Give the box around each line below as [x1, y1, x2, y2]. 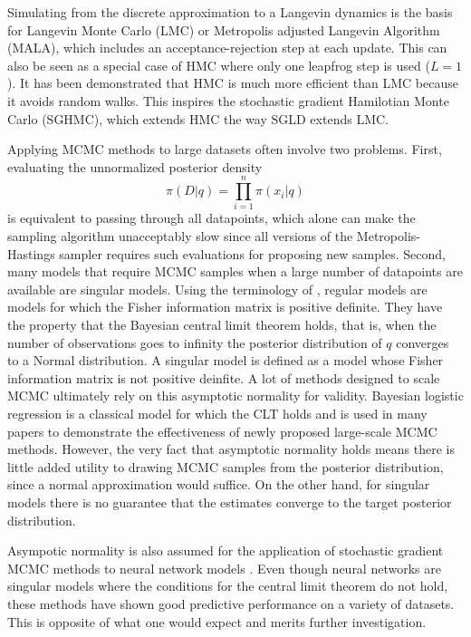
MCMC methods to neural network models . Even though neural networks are [7, 558, 441, 577]
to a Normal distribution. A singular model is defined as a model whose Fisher [7, 351, 444, 370]
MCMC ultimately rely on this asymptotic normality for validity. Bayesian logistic [7, 386, 464, 405]
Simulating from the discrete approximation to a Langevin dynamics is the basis [7, 3, 453, 21]
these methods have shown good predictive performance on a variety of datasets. [7, 594, 455, 613]
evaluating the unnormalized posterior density [7, 157, 263, 176]
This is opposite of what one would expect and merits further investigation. [7, 612, 427, 631]
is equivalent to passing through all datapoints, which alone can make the [7, 208, 416, 227]
